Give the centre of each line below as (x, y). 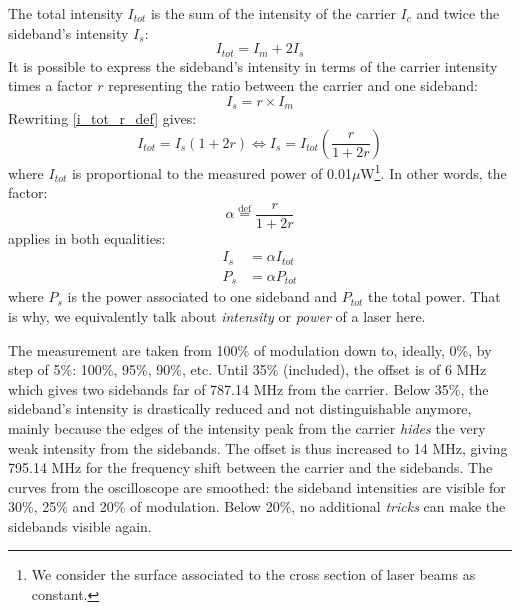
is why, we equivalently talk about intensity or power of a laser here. (217, 315)
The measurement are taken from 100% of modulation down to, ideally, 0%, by (250, 349)
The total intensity (65, 13)
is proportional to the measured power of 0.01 (211, 172)
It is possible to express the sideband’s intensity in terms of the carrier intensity (253, 65)
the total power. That (434, 296)
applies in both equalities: (87, 237)
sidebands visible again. (80, 525)
